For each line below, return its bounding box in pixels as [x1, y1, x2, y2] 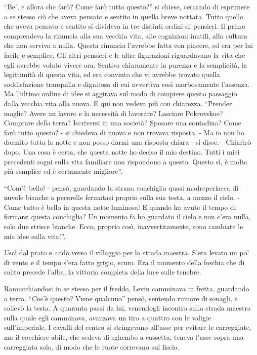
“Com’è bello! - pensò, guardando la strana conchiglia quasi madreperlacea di [4, 182, 239, 193]
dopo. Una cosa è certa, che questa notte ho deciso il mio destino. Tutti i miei [4, 146, 240, 157]
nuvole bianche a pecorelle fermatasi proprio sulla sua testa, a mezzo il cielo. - [4, 192, 240, 202]
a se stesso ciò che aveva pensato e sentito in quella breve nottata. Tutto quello [4, 11, 244, 21]
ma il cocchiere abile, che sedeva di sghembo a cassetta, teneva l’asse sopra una [4, 332, 244, 342]
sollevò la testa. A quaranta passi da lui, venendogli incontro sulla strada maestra [4, 303, 251, 313]
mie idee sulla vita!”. [4, 231, 66, 241]
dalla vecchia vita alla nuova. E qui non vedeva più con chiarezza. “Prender [4, 98, 232, 108]
